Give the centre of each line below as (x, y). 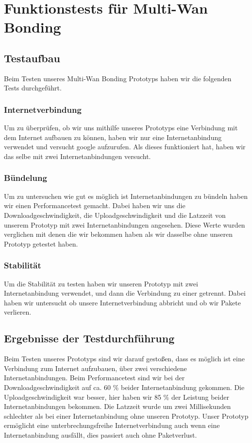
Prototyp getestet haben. (41, 243)
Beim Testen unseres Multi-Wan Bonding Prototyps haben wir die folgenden (118, 78)
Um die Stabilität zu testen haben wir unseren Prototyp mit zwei (101, 283)
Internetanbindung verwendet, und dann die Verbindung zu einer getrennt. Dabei (125, 293)
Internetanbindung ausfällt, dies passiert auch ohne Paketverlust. (101, 434)
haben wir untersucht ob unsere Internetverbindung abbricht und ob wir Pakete (122, 302)
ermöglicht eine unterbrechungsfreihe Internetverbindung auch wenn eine (112, 425)
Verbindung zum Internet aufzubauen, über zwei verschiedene (95, 368)
